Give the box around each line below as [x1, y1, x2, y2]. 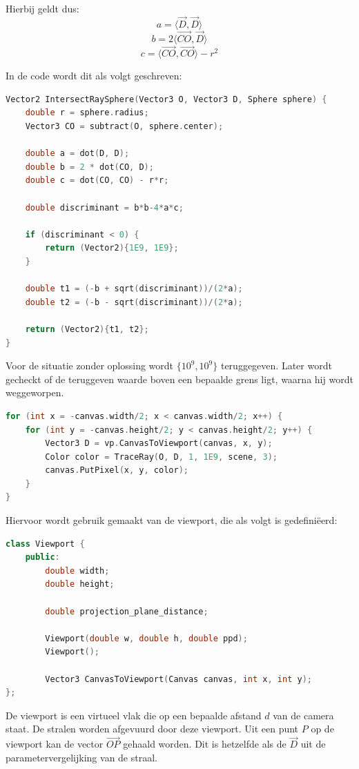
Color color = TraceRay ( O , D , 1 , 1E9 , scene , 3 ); [45, 451, 278, 462]
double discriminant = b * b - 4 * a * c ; [25, 202, 184, 213]
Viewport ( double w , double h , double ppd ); [45, 633, 248, 643]
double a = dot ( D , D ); [25, 148, 130, 159]
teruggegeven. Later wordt [220, 358, 332, 373]
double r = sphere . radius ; [25, 108, 149, 118]
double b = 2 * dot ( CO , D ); [25, 162, 154, 172]
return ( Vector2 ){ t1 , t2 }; [25, 324, 149, 334]
